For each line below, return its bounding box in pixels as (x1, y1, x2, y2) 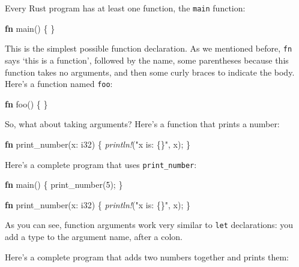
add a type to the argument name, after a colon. (5, 230, 183, 243)
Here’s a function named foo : (5, 77, 113, 90)
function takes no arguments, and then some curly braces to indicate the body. (5, 65, 295, 78)
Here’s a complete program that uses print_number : (5, 158, 197, 170)
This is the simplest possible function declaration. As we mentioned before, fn (5, 42, 292, 55)
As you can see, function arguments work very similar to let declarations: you (5, 218, 294, 231)
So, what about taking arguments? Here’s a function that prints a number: (5, 118, 280, 130)
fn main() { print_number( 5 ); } (5, 178, 123, 191)
